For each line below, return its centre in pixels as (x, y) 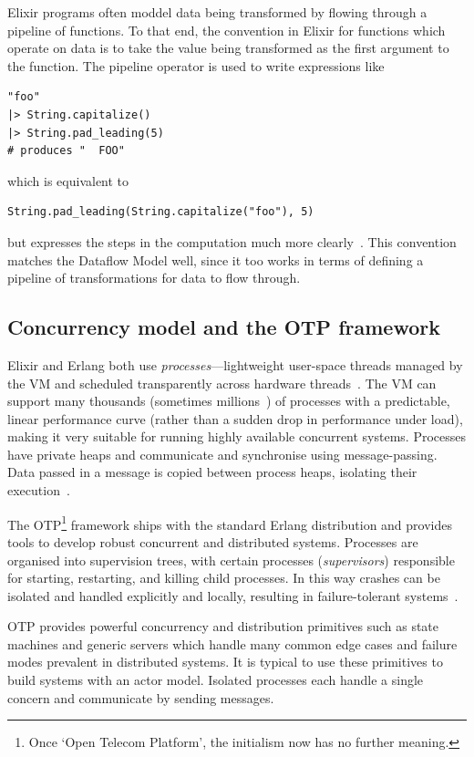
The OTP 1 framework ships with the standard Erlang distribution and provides (230, 523)
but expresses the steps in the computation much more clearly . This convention (232, 241)
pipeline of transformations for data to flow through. (154, 278)
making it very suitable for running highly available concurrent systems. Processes (237, 436)
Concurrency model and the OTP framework (224, 327)
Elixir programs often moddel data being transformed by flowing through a (217, 12)
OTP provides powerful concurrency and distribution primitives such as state (223, 626)
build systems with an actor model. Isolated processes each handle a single (216, 680)
